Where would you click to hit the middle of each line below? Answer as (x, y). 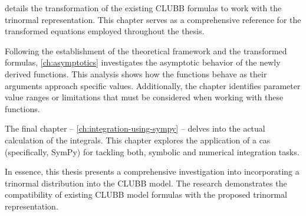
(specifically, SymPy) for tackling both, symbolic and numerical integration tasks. (152, 151)
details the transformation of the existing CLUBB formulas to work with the (143, 8)
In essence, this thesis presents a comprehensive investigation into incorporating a (152, 171)
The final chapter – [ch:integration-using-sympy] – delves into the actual (135, 128)
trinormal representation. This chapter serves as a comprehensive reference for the (153, 19)
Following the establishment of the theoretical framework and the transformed (146, 50)
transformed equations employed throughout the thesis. (105, 31)
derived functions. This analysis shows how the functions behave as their (136, 73)
